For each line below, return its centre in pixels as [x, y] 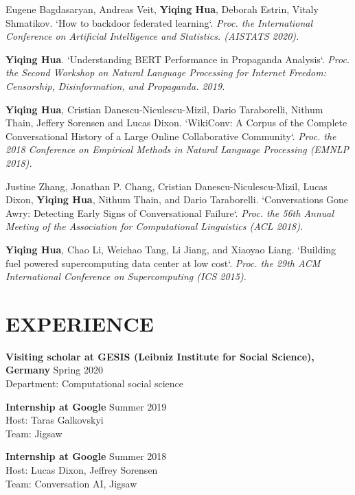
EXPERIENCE [80, 323]
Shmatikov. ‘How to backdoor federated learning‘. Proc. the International [159, 22]
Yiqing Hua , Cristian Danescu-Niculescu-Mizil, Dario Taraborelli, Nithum [164, 109]
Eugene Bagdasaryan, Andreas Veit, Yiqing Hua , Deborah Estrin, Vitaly [162, 9]
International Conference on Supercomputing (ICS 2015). [126, 276]
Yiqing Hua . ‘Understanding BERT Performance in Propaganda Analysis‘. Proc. [178, 59]
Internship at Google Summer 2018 [86, 456]
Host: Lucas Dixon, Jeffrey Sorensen [82, 469]
